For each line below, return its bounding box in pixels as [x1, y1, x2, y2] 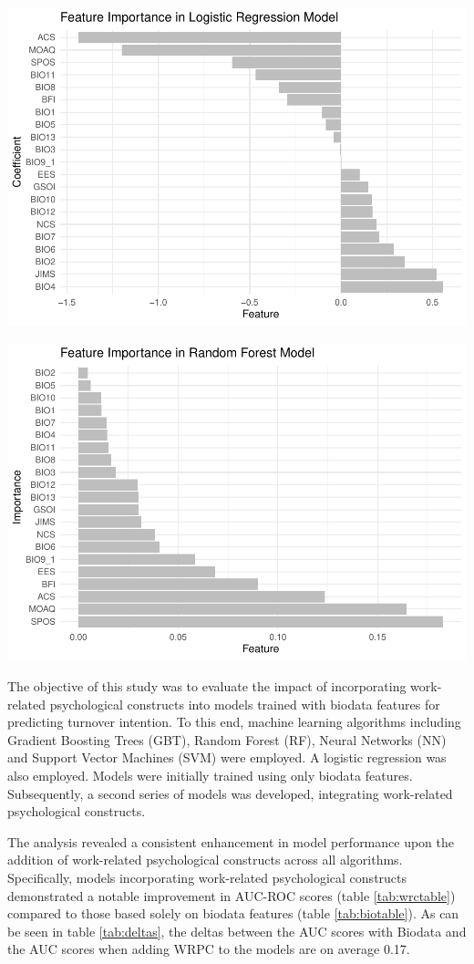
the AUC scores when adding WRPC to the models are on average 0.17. [7, 939, 410, 959]
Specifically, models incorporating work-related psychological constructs [7, 867, 407, 886]
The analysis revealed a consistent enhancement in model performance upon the [7, 832, 455, 851]
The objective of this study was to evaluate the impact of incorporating [7, 677, 407, 696]
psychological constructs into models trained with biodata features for [49, 694, 440, 713]
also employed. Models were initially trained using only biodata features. [7, 766, 413, 784]
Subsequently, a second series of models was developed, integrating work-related [7, 783, 453, 803]
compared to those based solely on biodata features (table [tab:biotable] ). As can [7, 904, 459, 923]
